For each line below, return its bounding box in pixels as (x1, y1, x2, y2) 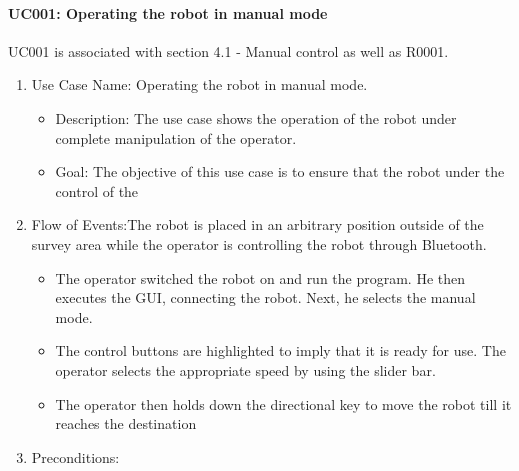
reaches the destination (55, 413, 197, 434)
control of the (55, 180, 139, 201)
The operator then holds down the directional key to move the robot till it (55, 393, 512, 414)
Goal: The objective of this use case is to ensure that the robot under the (55, 161, 505, 182)
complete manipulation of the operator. (55, 127, 297, 148)
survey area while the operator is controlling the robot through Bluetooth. (31, 233, 487, 254)
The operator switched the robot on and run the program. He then (55, 267, 466, 288)
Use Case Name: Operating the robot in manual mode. (31, 74, 368, 95)
